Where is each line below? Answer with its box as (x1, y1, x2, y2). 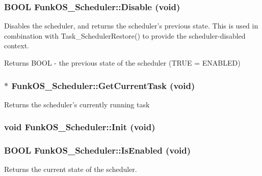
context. (4, 40, 29, 51)
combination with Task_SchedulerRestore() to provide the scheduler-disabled (4, 30, 246, 41)
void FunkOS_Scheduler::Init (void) (4, 121, 155, 133)
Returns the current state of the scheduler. (4, 164, 137, 174)
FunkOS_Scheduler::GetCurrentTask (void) (11, 79, 195, 92)
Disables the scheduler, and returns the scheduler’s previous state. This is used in (4, 20, 258, 31)
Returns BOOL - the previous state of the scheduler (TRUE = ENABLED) (4, 57, 241, 68)
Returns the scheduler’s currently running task (4, 99, 150, 109)
